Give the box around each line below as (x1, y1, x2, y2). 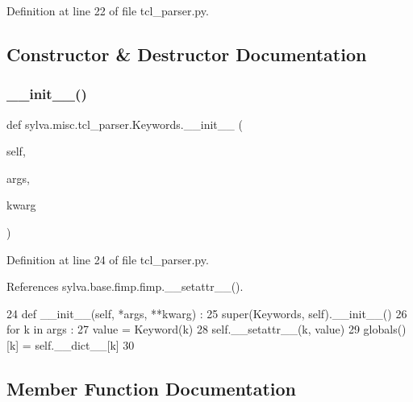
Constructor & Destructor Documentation (6, 41, 367, 66)
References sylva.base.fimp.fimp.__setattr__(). (6, 278, 244, 295)
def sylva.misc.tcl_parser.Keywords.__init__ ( (6, 115, 243, 132)
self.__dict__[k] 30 (35, 336, 135, 353)
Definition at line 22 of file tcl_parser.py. (6, 2, 209, 19)
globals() (363, 321, 407, 338)
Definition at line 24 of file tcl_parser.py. (6, 251, 209, 267)
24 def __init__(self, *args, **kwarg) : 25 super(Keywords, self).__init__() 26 (6, 305, 407, 321)
